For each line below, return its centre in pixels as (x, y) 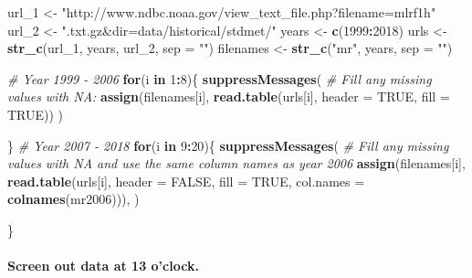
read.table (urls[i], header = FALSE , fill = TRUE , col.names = (186, 181)
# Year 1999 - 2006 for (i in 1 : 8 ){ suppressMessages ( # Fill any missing (220, 78)
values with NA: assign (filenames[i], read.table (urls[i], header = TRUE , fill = (229, 96)
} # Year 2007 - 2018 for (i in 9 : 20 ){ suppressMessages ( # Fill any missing (228, 145)
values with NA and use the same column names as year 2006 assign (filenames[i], (236, 163)
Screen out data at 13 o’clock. (103, 266)
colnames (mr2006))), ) (73, 199)
